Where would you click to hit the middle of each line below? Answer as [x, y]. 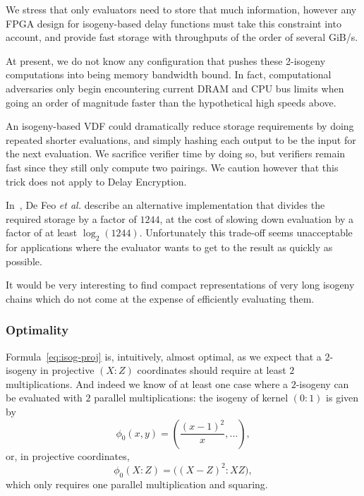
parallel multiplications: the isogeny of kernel [191, 398]
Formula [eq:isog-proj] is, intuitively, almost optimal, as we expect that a [164, 356]
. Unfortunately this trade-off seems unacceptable [246, 232]
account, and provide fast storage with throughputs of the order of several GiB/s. [182, 37]
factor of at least [42, 232]
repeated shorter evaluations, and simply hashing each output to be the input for [181, 139]
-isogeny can [322, 383]
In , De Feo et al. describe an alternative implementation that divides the [165, 205]
